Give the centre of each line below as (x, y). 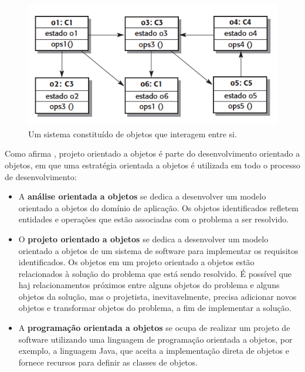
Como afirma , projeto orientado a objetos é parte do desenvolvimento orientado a (152, 153)
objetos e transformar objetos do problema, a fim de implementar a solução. (155, 308)
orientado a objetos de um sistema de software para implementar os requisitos (158, 250)
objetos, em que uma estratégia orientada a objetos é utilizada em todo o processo (152, 165)
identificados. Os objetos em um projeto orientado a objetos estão (136, 262)
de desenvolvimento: (41, 176)
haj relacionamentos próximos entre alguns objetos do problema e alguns (149, 285)
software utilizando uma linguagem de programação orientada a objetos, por (155, 339)
